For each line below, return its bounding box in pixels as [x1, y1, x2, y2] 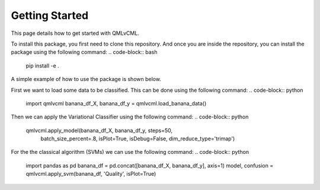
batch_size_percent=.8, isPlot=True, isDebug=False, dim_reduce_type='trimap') [40, 135, 235, 142]
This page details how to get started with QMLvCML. [11, 30, 139, 37]
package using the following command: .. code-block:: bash [11, 49, 158, 56]
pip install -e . [25, 62, 59, 69]
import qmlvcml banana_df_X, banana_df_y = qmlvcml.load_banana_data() [25, 99, 207, 107]
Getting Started [11, 9, 89, 22]
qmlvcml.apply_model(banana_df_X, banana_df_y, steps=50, [25, 127, 173, 134]
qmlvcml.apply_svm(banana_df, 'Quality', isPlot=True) [25, 170, 156, 178]
